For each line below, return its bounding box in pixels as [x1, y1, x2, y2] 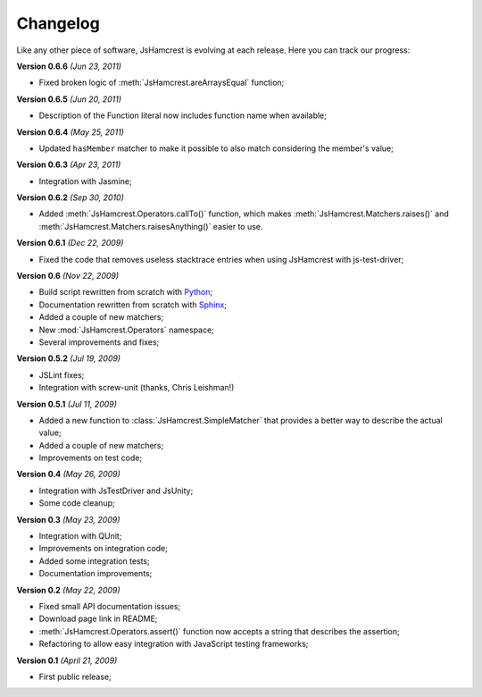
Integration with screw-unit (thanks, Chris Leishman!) [38, 382, 235, 393]
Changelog [16, 13, 100, 33]
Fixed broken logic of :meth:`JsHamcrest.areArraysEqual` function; [38, 77, 285, 88]
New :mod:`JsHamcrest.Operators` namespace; [38, 324, 214, 335]
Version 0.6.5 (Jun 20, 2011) [16, 94, 122, 105]
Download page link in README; [38, 613, 158, 625]
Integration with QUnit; [38, 531, 122, 542]
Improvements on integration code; [38, 543, 169, 554]
